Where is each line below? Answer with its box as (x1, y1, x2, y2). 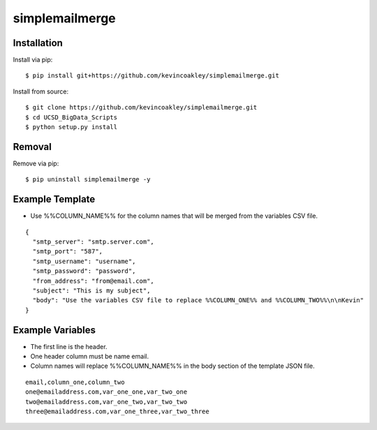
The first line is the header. (30, 342, 108, 350)
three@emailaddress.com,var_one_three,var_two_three (25, 407, 209, 415)
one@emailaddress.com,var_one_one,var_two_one (25, 388, 188, 396)
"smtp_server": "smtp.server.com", (32, 238, 155, 246)
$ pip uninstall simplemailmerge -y (25, 175, 151, 184)
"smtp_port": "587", (32, 248, 103, 255)
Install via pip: (13, 56, 53, 64)
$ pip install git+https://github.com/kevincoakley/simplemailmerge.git (25, 72, 279, 80)
